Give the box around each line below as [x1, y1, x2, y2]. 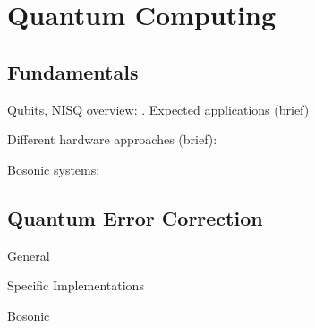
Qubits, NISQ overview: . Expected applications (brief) [7, 99, 310, 118]
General [7, 246, 50, 264]
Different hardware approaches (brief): [7, 130, 217, 149]
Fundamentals [7, 57, 139, 85]
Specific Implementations [7, 276, 144, 295]
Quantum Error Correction [7, 203, 263, 231]
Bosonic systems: [7, 160, 100, 178]
